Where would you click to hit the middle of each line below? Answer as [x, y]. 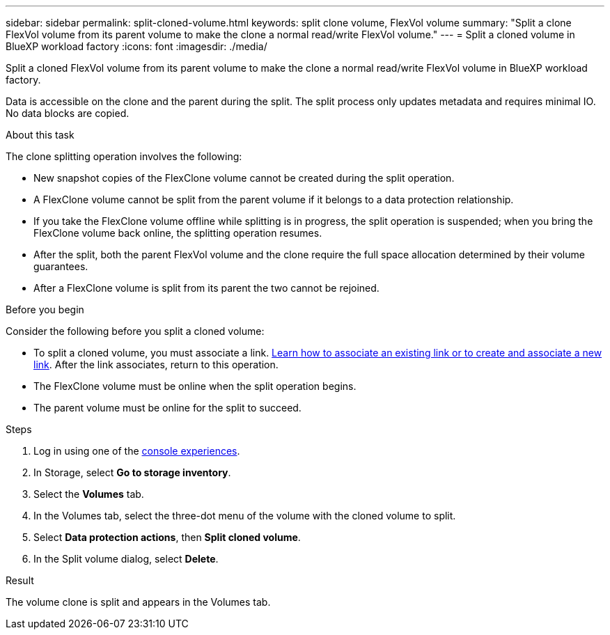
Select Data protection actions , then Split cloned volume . [167, 537]
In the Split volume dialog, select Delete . [126, 559]
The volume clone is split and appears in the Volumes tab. [138, 602]
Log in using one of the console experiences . [137, 451]
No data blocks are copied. [68, 113]
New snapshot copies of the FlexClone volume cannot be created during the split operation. [244, 178]
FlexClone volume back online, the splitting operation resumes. [178, 233]
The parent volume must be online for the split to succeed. [167, 408]
